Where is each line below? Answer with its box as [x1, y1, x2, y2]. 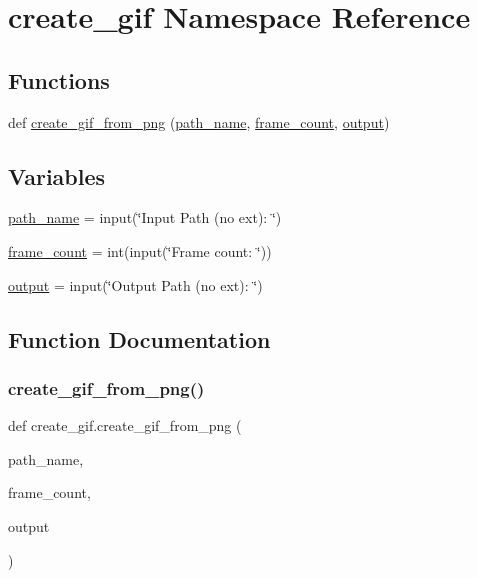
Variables [8, 160, 106, 191]
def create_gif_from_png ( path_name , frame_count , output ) [8, 111, 390, 132]
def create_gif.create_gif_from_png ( [8, 415, 242, 436]
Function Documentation [8, 323, 271, 354]
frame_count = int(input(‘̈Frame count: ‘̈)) [8, 240, 272, 261]
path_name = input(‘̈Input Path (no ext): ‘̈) [8, 207, 282, 228]
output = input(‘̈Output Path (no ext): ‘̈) [8, 274, 263, 295]
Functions [8, 64, 110, 95]
